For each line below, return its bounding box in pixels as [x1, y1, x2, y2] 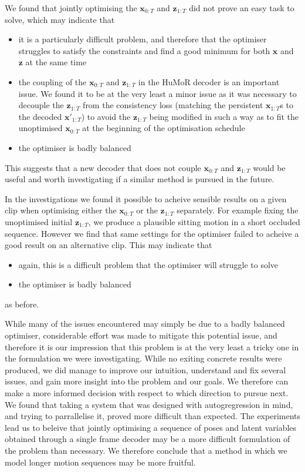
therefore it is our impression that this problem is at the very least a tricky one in [5, 340, 299, 353]
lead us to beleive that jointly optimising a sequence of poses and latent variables [5, 421, 297, 433]
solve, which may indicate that [5, 13, 115, 25]
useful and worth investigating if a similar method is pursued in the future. [5, 173, 274, 185]
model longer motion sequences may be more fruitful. [5, 456, 196, 468]
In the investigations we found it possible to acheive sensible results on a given [5, 192, 287, 205]
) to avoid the [81, 110, 131, 122]
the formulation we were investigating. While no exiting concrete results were [5, 352, 282, 364]
